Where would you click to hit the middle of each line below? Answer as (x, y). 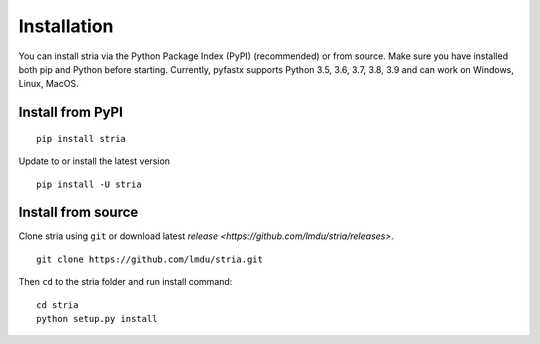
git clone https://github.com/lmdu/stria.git (150, 259)
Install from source (78, 212)
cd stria (57, 304)
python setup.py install (97, 318)
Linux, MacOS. (48, 84)
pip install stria (81, 138)
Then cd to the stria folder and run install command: (125, 282)
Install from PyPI (71, 112)
